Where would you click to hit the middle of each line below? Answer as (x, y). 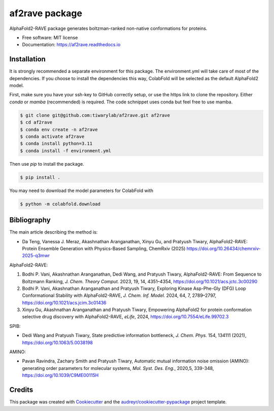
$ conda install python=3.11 (56, 144)
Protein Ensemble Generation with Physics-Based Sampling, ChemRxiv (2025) (104, 248)
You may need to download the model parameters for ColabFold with (81, 191)
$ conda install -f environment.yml (66, 151)
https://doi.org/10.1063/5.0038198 (58, 343)
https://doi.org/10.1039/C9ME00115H (60, 376)
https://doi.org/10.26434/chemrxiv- (224, 248)
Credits (21, 390)
